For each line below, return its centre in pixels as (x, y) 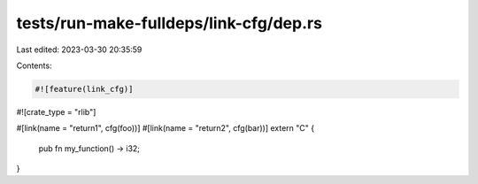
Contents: (34, 65)
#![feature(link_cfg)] (84, 89)
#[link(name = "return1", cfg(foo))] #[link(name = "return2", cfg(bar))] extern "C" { (165, 128)
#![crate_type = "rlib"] (56, 111)
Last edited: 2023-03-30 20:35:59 (79, 50)
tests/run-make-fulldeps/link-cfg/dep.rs (170, 23)
